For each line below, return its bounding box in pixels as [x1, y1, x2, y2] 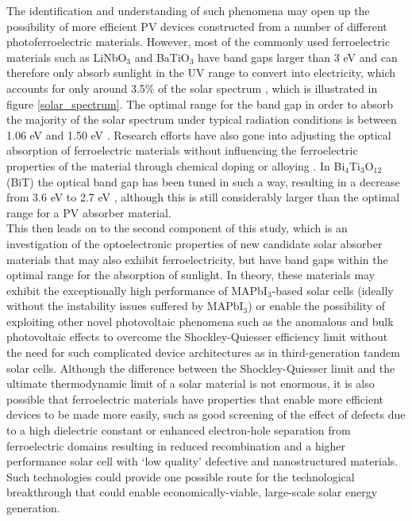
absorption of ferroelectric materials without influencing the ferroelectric [6, 142, 358, 159]
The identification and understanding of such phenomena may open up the [6, 2, 370, 18]
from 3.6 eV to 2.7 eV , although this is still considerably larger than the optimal [6, 189, 400, 205]
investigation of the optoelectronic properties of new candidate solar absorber [6, 235, 383, 251]
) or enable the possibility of [248, 297, 386, 314]
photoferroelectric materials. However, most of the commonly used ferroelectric [6, 33, 391, 50]
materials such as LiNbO [6, 48, 127, 65]
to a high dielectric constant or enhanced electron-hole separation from [6, 422, 351, 439]
